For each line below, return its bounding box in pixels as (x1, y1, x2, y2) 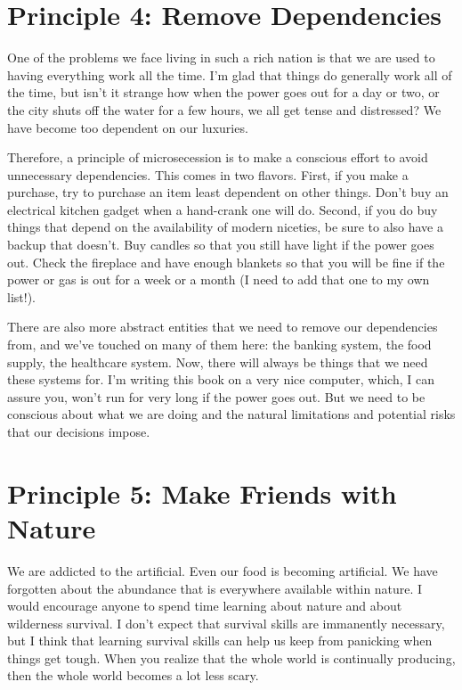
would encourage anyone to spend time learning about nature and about (7, 596, 402, 615)
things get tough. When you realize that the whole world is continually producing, (7, 648, 456, 667)
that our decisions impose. (7, 423, 150, 440)
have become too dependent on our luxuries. (7, 118, 248, 136)
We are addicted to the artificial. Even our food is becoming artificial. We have (7, 561, 438, 579)
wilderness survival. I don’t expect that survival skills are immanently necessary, (7, 613, 445, 632)
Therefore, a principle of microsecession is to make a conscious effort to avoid (7, 148, 428, 167)
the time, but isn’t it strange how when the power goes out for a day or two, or (7, 83, 440, 102)
